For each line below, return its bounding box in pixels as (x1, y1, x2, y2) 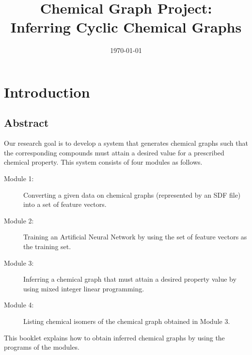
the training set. (23, 241, 71, 252)
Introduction (4, 82, 90, 101)
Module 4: (4, 300, 34, 310)
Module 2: (4, 215, 34, 225)
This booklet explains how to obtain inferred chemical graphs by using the (4, 332, 225, 342)
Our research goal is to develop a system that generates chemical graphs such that (4, 138, 248, 148)
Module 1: (4, 173, 34, 184)
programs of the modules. (4, 342, 79, 352)
